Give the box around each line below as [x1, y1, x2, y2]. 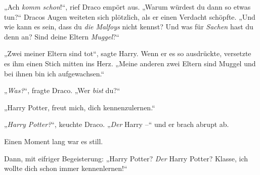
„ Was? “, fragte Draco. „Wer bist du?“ [4, 85, 120, 96]
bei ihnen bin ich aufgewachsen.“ [4, 68, 105, 78]
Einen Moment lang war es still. [4, 136, 103, 146]
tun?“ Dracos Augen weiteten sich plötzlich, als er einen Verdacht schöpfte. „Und [4, 11, 255, 22]
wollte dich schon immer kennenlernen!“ [4, 163, 127, 173]
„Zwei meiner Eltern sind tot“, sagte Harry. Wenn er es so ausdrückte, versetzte [4, 48, 251, 59]
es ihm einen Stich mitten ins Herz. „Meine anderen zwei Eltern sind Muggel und [4, 58, 256, 68]
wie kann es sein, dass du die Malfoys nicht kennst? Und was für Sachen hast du [4, 21, 253, 32]
